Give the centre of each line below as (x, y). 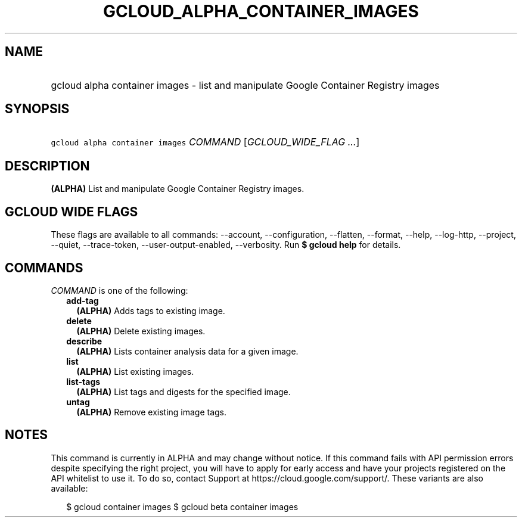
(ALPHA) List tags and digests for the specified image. (184, 392)
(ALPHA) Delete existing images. (141, 331)
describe (84, 341)
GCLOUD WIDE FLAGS (72, 212)
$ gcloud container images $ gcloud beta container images (182, 507)
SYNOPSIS (37, 109)
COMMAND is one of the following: (119, 290)
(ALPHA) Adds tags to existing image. (151, 310)
